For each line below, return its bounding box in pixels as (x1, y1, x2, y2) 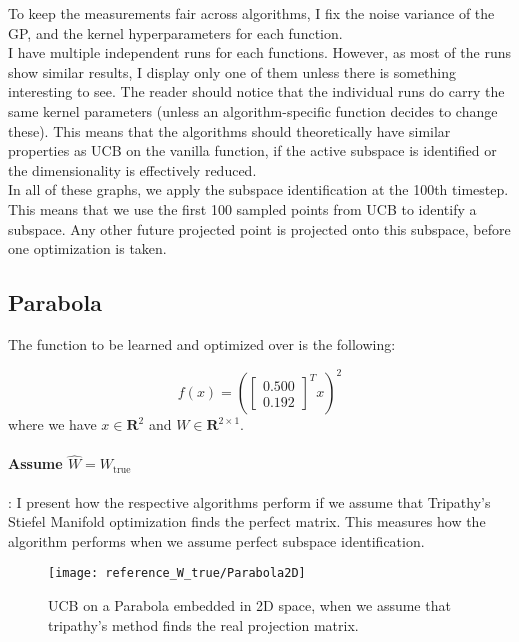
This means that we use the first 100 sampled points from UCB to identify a (8, 198, 477, 219)
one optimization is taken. (8, 238, 167, 259)
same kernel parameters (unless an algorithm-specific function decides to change (8, 100, 498, 121)
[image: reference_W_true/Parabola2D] (48, 566, 306, 581)
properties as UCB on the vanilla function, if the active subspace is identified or (8, 140, 497, 161)
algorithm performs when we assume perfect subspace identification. (8, 530, 425, 551)
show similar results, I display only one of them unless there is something (8, 61, 456, 82)
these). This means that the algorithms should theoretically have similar (8, 120, 451, 141)
